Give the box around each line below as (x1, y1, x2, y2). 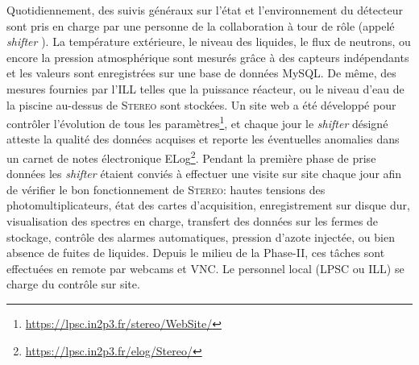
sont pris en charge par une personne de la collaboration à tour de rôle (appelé (6, 17, 395, 34)
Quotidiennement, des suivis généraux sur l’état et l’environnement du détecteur (6, 2, 404, 18)
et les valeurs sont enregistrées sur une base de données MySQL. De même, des (6, 64, 396, 81)
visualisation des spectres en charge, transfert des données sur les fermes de (6, 213, 379, 230)
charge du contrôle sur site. (6, 276, 140, 292)
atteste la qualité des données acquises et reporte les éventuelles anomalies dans (6, 131, 400, 147)
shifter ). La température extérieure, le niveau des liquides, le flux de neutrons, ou (6, 33, 411, 50)
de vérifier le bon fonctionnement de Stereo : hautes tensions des (6, 180, 326, 197)
